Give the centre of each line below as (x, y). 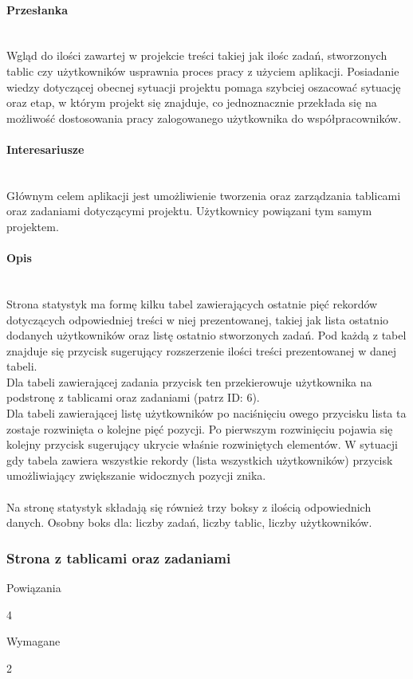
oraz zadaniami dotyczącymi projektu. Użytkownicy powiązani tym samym (189, 211)
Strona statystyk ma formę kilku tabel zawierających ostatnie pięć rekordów (192, 303)
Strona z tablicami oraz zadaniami (119, 557)
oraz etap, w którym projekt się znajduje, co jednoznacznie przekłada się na (192, 102)
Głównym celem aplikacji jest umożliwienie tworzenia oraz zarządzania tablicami (204, 195)
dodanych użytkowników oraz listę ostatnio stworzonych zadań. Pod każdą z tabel (206, 335)
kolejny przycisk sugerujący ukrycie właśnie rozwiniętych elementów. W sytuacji (202, 444)
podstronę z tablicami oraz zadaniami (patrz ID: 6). (133, 397)
